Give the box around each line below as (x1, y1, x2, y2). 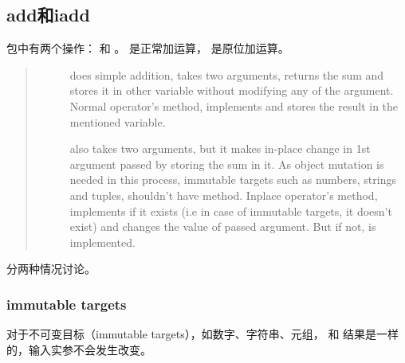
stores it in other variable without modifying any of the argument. (69, 82, 394, 99)
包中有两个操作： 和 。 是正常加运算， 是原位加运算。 (6, 40, 289, 57)
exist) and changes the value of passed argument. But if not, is (69, 218, 376, 235)
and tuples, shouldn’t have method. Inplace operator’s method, (69, 186, 378, 203)
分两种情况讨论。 (6, 260, 96, 277)
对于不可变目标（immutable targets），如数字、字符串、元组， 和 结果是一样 (6, 326, 399, 342)
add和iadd (6, 2, 90, 27)
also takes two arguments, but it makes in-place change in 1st (69, 140, 371, 157)
